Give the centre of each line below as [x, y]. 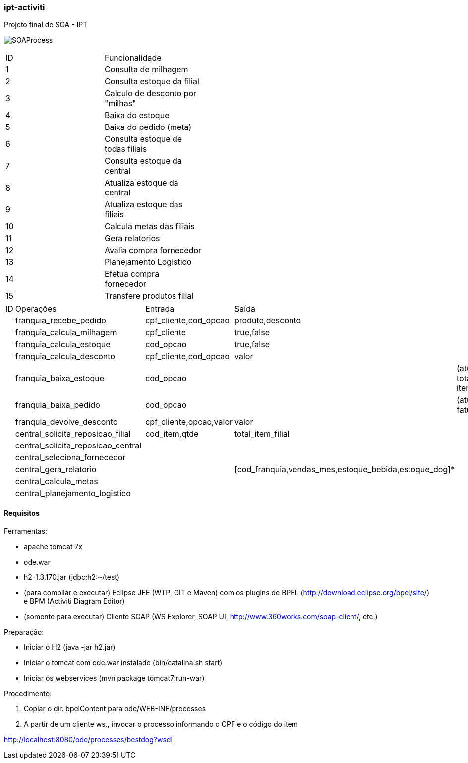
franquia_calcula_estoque [63, 345]
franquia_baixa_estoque [60, 378]
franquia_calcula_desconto [65, 356]
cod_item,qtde [172, 434]
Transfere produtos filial [149, 296]
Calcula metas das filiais [149, 226]
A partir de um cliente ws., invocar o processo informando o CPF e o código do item [161, 724]
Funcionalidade [133, 58]
